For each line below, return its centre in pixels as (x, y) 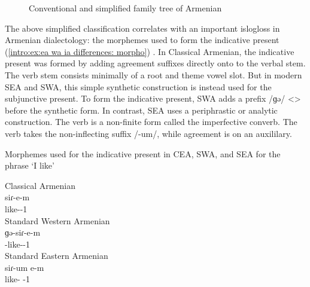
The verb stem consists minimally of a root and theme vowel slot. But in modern (154, 74)
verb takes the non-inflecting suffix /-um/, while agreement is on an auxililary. (148, 133)
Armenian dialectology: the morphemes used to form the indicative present (142, 40)
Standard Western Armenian (57, 220)
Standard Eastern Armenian (57, 256)
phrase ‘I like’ (30, 165)
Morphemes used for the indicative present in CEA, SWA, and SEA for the (143, 153)
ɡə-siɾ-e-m (23, 232)
